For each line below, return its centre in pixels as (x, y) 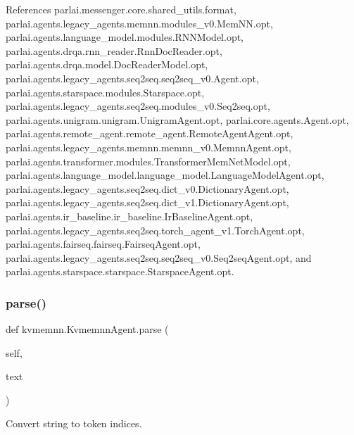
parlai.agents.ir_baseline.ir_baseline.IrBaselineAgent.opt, (129, 216)
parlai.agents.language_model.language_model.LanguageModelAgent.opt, (165, 175)
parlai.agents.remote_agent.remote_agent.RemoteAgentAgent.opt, (150, 133)
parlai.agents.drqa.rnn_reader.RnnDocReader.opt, (114, 50)
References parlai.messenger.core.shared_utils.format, (121, 9)
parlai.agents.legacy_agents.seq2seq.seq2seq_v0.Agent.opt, (132, 78)
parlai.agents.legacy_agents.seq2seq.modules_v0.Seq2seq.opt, (138, 106)
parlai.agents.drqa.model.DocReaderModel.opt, (107, 64)
